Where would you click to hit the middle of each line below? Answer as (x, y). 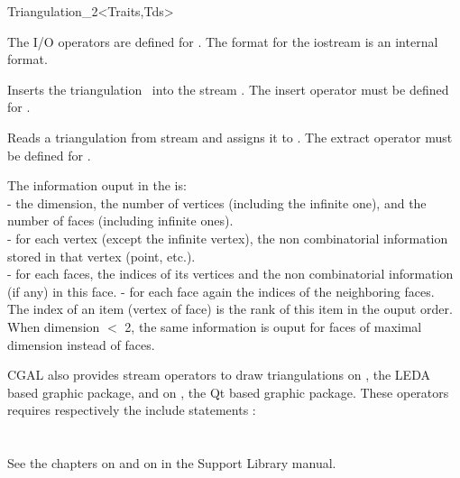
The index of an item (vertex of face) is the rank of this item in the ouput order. (230, 309)
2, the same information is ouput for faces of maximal (273, 326)
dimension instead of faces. (81, 344)
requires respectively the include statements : (132, 410)
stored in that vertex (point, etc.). (101, 256)
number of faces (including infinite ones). (120, 221)
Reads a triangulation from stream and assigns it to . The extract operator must (230, 137)
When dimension (54, 326)
